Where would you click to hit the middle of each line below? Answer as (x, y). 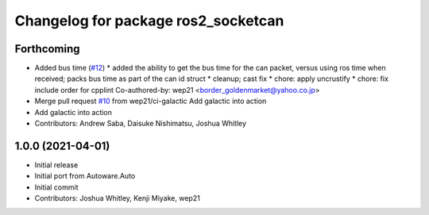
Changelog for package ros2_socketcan (149, 21)
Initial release (56, 165)
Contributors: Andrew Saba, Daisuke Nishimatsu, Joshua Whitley (140, 124)
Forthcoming (47, 49)
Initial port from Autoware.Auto (85, 176)
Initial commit (56, 187)
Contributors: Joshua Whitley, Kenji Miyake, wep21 (117, 198)
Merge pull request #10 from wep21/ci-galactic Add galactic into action (151, 101)
